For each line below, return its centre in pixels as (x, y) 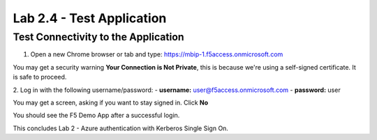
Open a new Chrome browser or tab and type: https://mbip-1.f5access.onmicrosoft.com (157, 54)
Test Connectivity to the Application (98, 37)
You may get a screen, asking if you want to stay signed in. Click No (111, 102)
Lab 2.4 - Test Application (90, 18)
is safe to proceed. (40, 77)
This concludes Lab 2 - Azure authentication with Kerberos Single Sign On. (120, 128)
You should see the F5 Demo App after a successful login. (96, 116)
